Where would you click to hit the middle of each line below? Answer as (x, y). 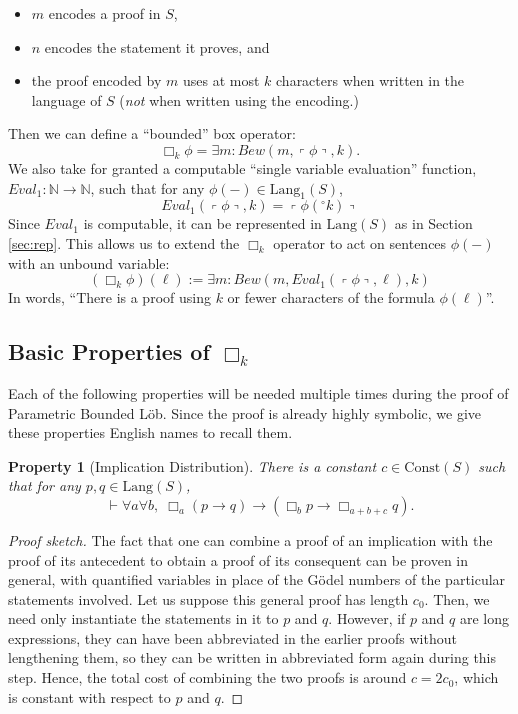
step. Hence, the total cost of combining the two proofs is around (207, 677)
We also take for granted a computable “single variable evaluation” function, (242, 167)
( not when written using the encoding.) (239, 99)
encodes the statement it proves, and (157, 46)
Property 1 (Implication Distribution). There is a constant (192, 465)
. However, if (367, 618)
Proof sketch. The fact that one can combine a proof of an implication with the (250, 539)
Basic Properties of (109, 351)
